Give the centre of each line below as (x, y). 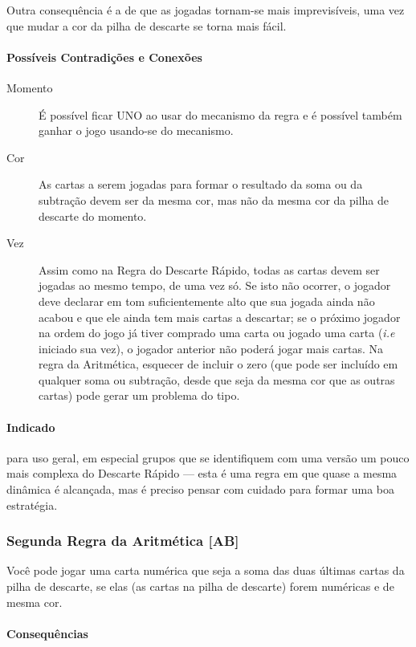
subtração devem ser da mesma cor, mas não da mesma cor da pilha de (214, 199)
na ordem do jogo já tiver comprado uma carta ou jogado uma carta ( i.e (217, 333)
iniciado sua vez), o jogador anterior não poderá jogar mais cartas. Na (211, 348)
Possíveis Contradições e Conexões (104, 57)
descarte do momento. (93, 216)
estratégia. (32, 505)
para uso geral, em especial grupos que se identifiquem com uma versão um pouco (208, 457)
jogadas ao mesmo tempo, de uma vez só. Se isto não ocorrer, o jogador (215, 285)
